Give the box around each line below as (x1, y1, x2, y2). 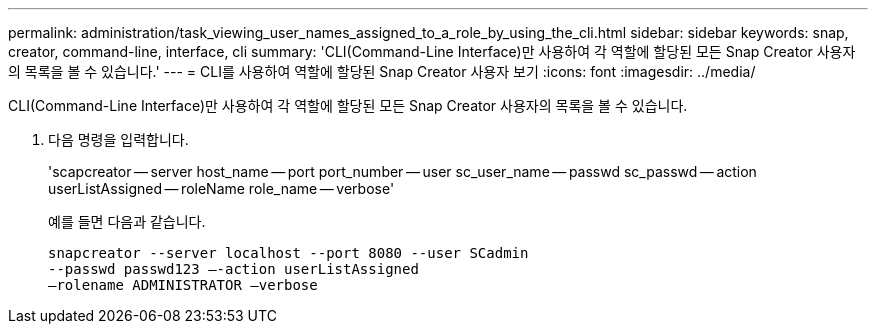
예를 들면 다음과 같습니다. (48, 213, 206, 230)
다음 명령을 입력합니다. (48, 131, 189, 148)
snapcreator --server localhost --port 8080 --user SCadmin (48, 245, 529, 261)
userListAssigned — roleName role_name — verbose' (48, 180, 395, 197)
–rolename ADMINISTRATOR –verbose (48, 277, 318, 293)
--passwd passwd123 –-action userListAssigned (48, 261, 419, 277)
